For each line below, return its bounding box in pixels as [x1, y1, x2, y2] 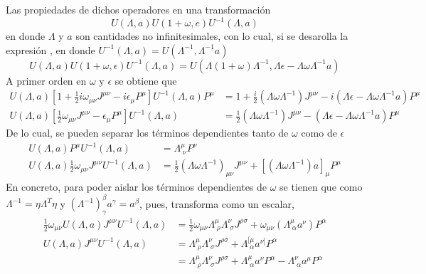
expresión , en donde [6, 42, 95, 57]
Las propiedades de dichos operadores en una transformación [6, 2, 271, 16]
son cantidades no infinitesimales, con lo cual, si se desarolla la [75, 28, 348, 43]
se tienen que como [279, 179, 363, 194]
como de [301, 125, 337, 140]
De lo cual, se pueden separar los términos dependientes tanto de [6, 125, 289, 140]
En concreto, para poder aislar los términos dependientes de [6, 179, 267, 194]
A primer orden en [6, 73, 87, 88]
